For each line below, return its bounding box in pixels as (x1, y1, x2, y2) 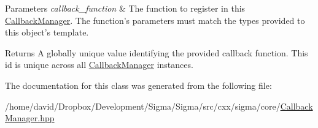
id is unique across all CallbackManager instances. (5, 58, 193, 71)
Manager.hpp (5, 111, 55, 124)
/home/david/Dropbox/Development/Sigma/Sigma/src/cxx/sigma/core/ (5, 99, 281, 112)
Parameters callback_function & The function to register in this (5, 2, 246, 14)
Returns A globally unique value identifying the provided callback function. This (5, 46, 308, 59)
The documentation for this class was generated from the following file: (5, 78, 272, 91)
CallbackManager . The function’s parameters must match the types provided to (5, 13, 305, 26)
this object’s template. (5, 26, 89, 39)
